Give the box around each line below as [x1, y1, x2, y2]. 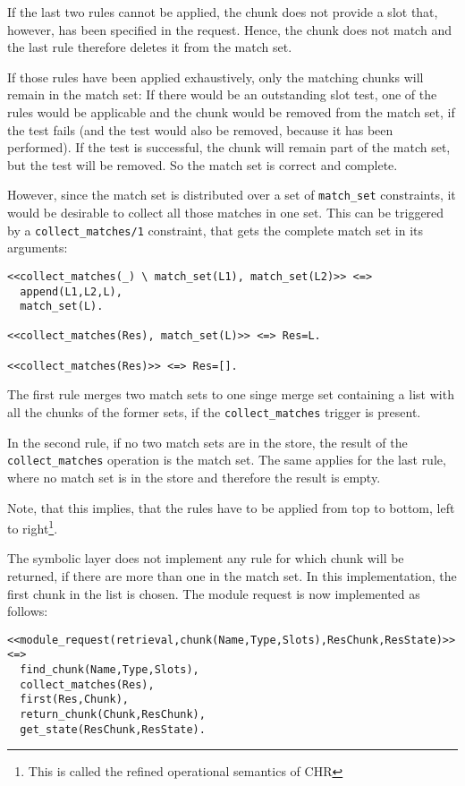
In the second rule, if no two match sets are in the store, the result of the [7, 432, 408, 451]
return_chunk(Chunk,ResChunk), [20, 708, 206, 722]
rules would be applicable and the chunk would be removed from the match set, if [7, 102, 455, 121]
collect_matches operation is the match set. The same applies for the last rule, [7, 450, 446, 469]
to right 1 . [7, 517, 58, 537]
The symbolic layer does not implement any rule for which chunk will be [7, 549, 404, 568]
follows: [7, 602, 48, 620]
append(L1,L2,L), [20, 285, 123, 298]
